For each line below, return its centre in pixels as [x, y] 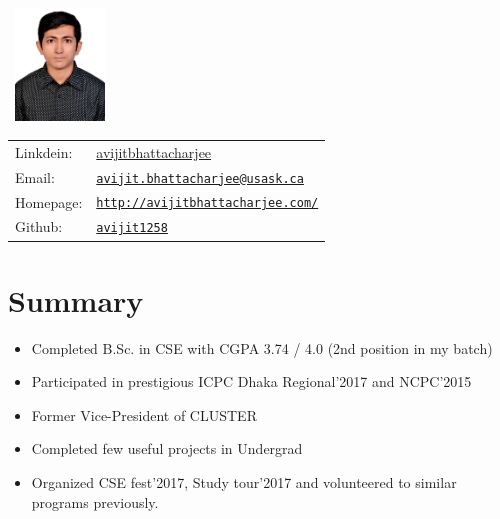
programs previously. [95, 501]
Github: [39, 226]
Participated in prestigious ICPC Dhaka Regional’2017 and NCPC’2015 [251, 381]
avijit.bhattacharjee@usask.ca [200, 178]
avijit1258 [132, 228]
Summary [76, 299]
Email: [35, 176]
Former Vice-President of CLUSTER [144, 414]
